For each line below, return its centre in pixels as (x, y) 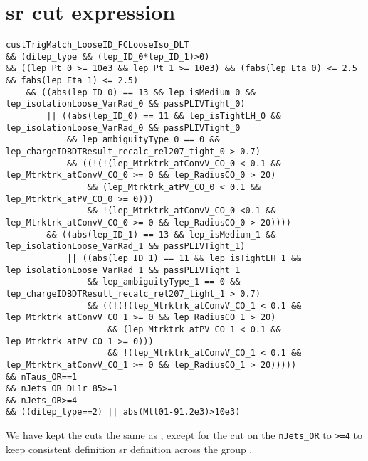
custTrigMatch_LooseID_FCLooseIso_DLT (98, 45)
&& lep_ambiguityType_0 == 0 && (143, 140)
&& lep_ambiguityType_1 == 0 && (164, 282)
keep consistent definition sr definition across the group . (129, 449)
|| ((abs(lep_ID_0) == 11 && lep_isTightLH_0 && (164, 116)
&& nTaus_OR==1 (42, 377)
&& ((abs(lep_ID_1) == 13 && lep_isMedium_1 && (161, 234)
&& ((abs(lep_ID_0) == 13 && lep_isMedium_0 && (141, 92)
